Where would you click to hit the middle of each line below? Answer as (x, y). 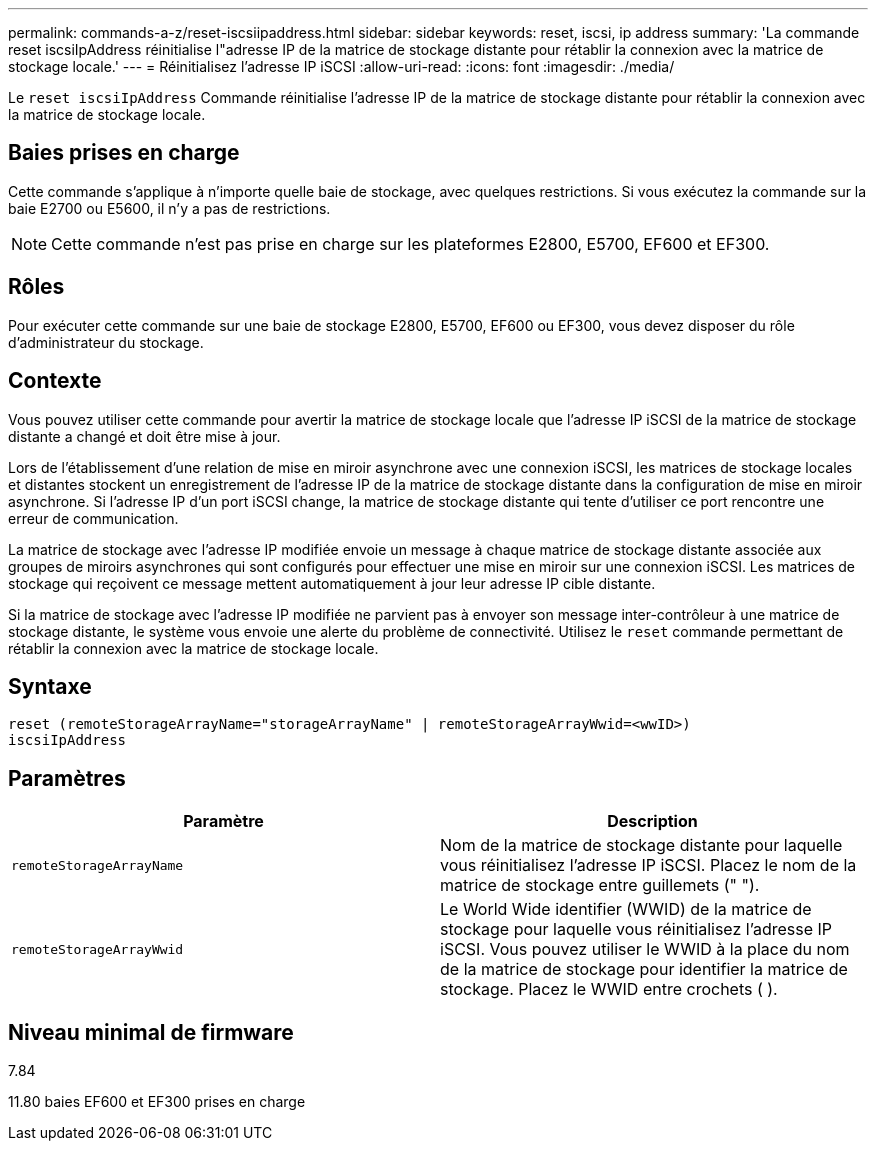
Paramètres (67, 778)
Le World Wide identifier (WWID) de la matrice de (626, 909)
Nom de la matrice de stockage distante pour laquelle (641, 845)
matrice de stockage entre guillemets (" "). (600, 885)
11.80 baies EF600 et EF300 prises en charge (157, 1102)
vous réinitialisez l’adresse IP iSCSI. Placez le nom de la (648, 865)
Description (652, 821)
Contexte (55, 381)
